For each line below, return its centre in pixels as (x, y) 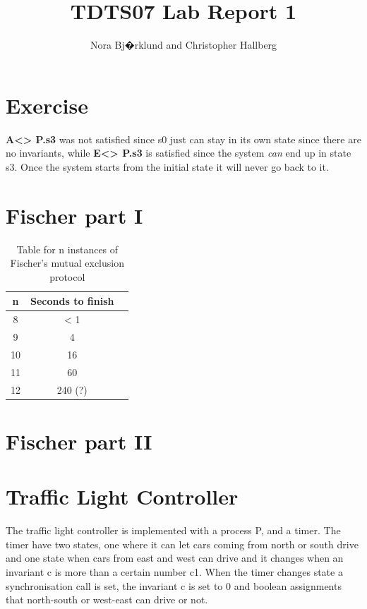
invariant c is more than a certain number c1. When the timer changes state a (174, 571)
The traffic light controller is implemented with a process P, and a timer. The (173, 530)
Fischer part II (79, 441)
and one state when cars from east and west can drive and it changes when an (175, 558)
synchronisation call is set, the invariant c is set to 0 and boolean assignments (174, 585)
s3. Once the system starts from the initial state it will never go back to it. (167, 166)
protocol (67, 276)
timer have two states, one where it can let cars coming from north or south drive (182, 544)
